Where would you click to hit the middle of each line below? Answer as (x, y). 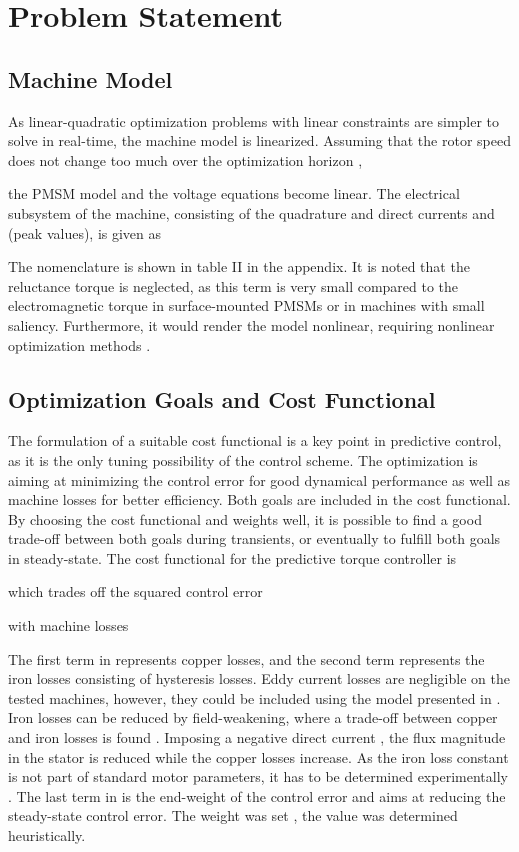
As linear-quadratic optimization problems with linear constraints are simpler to (254, 120)
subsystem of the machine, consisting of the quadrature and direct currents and (251, 212)
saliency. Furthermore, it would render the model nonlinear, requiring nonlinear (251, 324)
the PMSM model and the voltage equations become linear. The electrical (234, 193)
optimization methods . (79, 344)
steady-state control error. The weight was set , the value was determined (233, 815)
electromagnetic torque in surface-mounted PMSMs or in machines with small (246, 305)
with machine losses (68, 625)
